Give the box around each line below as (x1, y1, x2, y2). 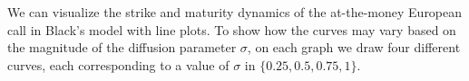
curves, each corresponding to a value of (7, 55, 230, 74)
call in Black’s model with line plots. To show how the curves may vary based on (7, 20, 456, 39)
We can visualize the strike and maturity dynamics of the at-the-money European (7, 3, 463, 21)
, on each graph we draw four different (247, 38, 461, 57)
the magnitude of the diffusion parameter (7, 38, 237, 57)
